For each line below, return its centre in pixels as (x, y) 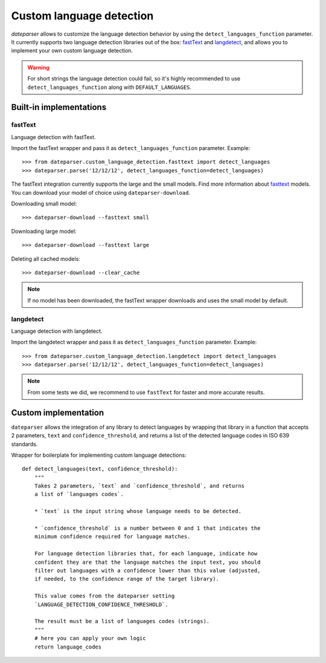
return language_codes (68, 647)
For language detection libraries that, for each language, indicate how (146, 554)
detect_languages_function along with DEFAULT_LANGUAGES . (110, 87)
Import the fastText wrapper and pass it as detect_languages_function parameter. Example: (131, 148)
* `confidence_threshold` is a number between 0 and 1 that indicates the (147, 528)
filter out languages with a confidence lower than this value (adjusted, (147, 570)
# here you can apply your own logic (90, 639)
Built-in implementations (59, 107)
